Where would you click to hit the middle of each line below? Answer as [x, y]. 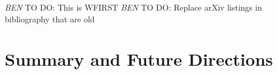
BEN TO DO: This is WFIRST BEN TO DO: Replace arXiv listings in [134, 7]
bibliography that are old [50, 18]
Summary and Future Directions [139, 59]
